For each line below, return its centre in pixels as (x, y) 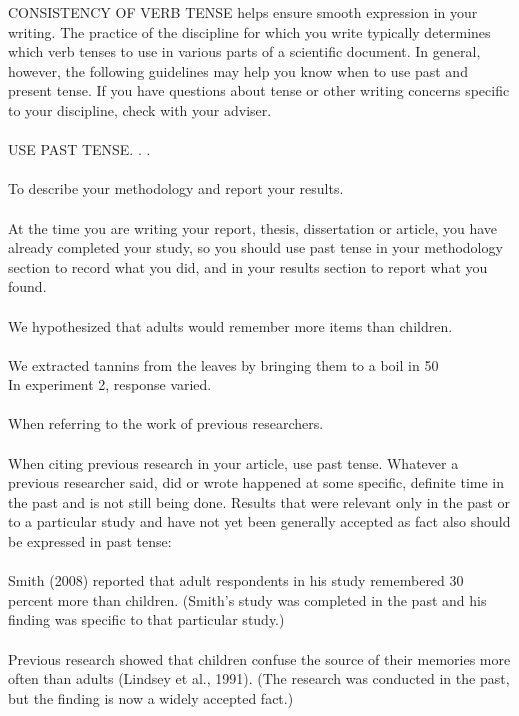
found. (27, 286)
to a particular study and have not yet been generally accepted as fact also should (259, 521)
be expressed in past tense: (90, 541)
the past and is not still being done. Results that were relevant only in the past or (259, 501)
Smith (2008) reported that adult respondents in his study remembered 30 (236, 580)
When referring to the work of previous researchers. (166, 423)
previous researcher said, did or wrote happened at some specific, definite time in (256, 482)
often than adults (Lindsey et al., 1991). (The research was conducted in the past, (259, 678)
